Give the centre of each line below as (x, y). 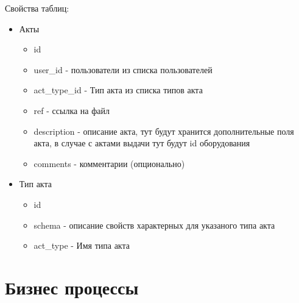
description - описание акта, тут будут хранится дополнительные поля (164, 131)
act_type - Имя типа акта (82, 245)
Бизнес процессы (72, 287)
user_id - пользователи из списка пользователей (123, 69)
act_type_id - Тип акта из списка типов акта (118, 90)
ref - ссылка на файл (72, 110)
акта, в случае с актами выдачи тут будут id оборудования (142, 143)
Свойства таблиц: (37, 8)
